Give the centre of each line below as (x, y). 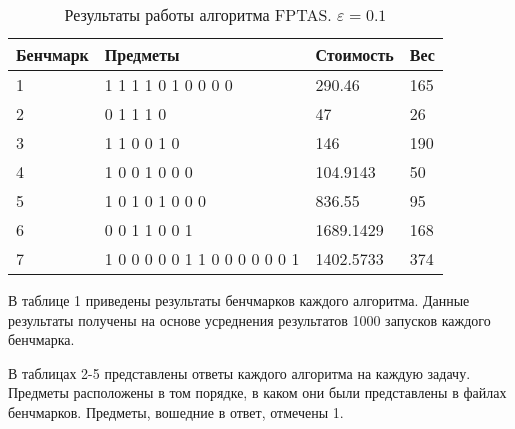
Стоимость (354, 54)
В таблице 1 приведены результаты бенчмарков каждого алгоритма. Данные (239, 300)
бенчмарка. (41, 339)
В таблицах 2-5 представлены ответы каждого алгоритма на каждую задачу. (239, 372)
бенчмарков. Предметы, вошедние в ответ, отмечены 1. (176, 411)
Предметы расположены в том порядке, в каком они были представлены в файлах (257, 392)
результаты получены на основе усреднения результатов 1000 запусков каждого (249, 319)
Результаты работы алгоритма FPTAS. (198, 14)
